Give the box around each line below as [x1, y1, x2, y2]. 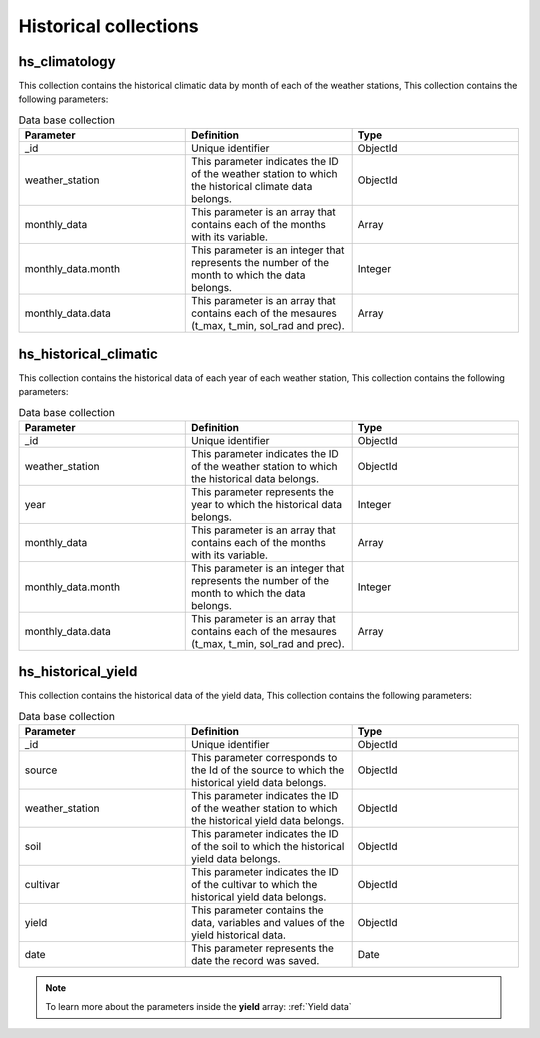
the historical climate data [191, 180, 313, 194]
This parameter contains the [191, 903, 324, 917]
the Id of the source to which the [191, 763, 345, 777]
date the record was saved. [191, 954, 320, 968]
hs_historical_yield [18, 663, 138, 680]
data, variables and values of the [191, 916, 345, 930]
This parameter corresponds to [191, 751, 338, 765]
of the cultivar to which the [191, 878, 318, 892]
